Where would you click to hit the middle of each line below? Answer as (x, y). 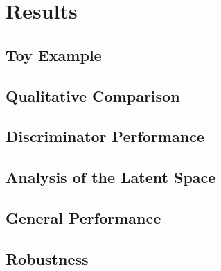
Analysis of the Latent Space (111, 177)
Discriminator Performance (105, 136)
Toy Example (54, 54)
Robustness (47, 258)
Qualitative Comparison (93, 95)
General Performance (83, 217)
